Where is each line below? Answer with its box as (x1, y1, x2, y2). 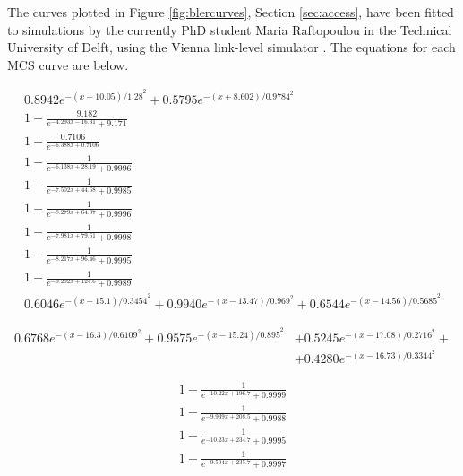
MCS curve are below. (7, 55, 129, 74)
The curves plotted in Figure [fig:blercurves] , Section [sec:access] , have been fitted (7, 3, 454, 21)
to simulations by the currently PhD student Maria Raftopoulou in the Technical (7, 20, 452, 39)
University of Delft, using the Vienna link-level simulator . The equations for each (7, 38, 456, 56)
